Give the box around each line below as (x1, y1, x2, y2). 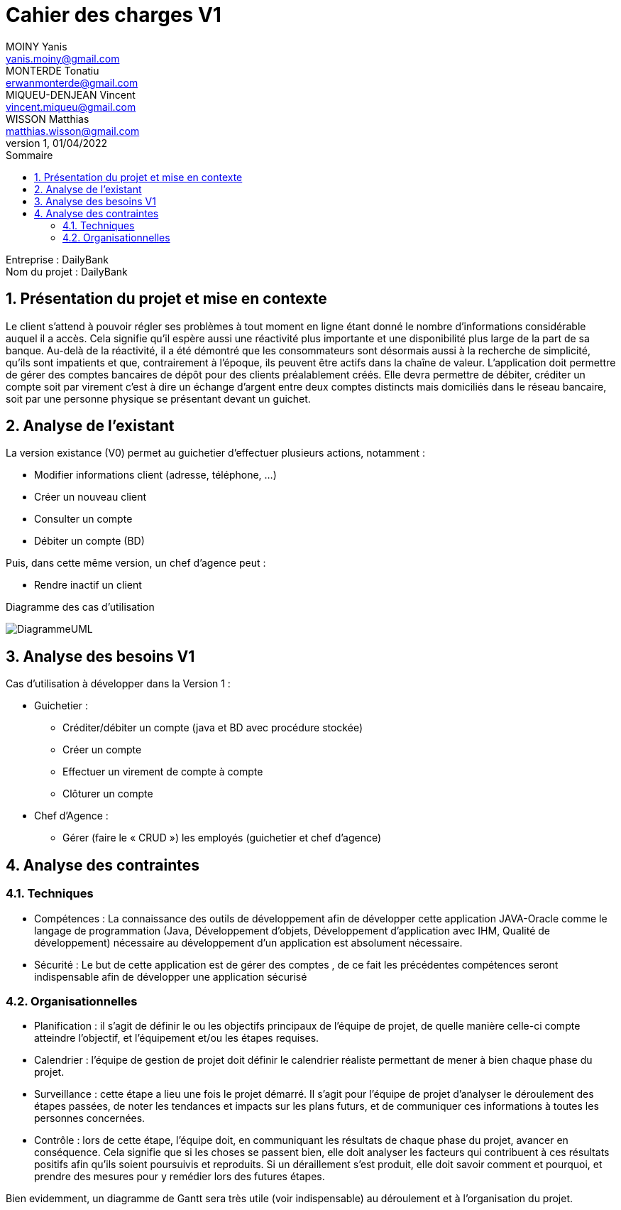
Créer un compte (62, 743, 142, 756)
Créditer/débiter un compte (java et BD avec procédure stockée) (62, 721, 363, 734)
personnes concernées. (34, 1112, 145, 1125)
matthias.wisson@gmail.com (6, 124, 140, 137)
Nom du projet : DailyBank (6, 265, 128, 278)
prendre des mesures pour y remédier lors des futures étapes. (34, 1170, 325, 1183)
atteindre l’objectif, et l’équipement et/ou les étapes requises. (34, 1032, 319, 1045)
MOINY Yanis (6, 40, 67, 53)
